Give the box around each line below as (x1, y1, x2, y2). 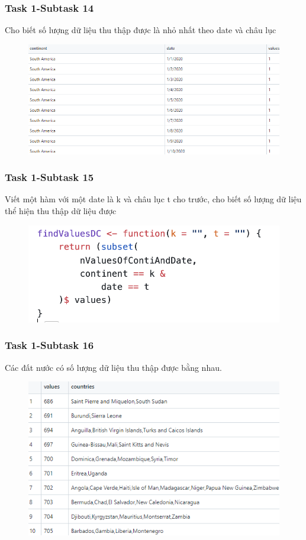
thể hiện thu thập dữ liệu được (5, 204, 117, 216)
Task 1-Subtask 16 (5, 338, 94, 353)
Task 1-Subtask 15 (5, 170, 94, 185)
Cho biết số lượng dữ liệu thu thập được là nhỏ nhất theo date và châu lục (5, 24, 276, 36)
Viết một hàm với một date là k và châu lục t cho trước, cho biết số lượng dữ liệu (5, 193, 302, 205)
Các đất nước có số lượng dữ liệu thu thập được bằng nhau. (5, 361, 222, 373)
